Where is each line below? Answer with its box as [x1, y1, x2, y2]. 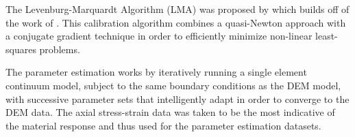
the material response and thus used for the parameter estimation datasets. [5, 118, 321, 132]
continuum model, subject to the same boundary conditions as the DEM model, [5, 78, 341, 92]
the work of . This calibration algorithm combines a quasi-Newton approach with [5, 15, 346, 29]
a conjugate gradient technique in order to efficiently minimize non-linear [5, 29, 313, 43]
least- [315, 29, 338, 43]
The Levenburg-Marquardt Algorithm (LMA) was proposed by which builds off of [5, 2, 350, 16]
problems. [39, 42, 80, 56]
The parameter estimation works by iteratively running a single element [5, 65, 307, 79]
